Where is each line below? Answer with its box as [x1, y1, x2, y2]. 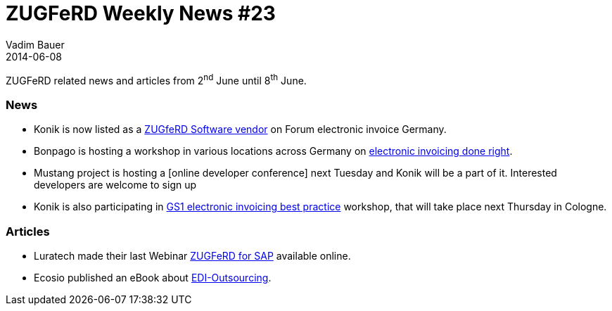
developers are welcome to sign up [34, 179, 197, 191]
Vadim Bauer [6, 38, 65, 51]
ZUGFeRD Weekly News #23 [6, 1, 276, 25]
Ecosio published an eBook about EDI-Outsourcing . [34, 271, 272, 284]
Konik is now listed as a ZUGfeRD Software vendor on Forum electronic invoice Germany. [34, 123, 447, 136]
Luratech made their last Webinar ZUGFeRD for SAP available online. [34, 249, 351, 262]
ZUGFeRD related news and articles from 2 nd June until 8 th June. [6, 72, 307, 87]
